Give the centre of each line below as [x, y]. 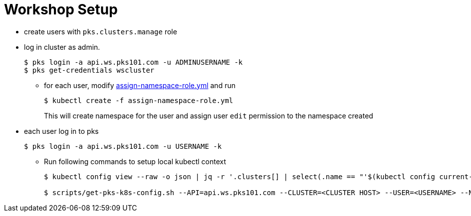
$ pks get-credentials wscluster [89, 70]
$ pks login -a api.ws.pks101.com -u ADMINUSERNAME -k [133, 62]
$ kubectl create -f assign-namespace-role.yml [139, 100]
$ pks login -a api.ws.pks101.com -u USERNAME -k [123, 146]
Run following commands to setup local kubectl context [135, 161]
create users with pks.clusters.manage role [101, 31]
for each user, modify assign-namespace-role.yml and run [140, 85]
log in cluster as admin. [62, 47]
